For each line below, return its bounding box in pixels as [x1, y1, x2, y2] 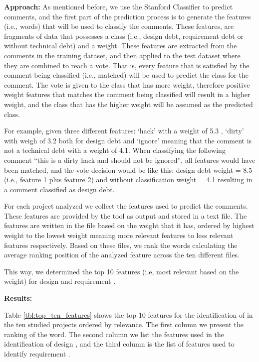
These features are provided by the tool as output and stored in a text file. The [4, 210, 247, 221]
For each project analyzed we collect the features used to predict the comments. [4, 201, 248, 211]
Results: [4, 293, 32, 303]
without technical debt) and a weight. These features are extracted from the [4, 40, 237, 51]
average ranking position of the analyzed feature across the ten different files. [4, 249, 240, 260]
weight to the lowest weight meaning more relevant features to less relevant [4, 230, 234, 241]
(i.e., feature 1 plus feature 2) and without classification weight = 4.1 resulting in [4, 174, 253, 185]
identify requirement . [4, 349, 70, 359]
